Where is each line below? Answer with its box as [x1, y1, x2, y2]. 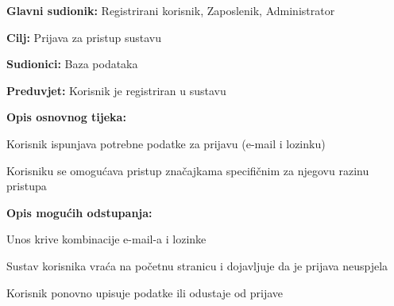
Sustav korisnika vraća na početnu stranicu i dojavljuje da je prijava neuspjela [6, 257, 388, 273]
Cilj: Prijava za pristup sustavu [6, 29, 161, 45]
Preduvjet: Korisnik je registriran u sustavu [6, 82, 226, 98]
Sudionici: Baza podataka [6, 55, 138, 72]
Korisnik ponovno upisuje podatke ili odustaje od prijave [6, 284, 284, 300]
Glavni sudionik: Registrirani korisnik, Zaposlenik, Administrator [6, 2, 335, 18]
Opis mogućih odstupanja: [6, 204, 153, 220]
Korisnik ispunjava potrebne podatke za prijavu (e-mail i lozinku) [6, 135, 326, 151]
